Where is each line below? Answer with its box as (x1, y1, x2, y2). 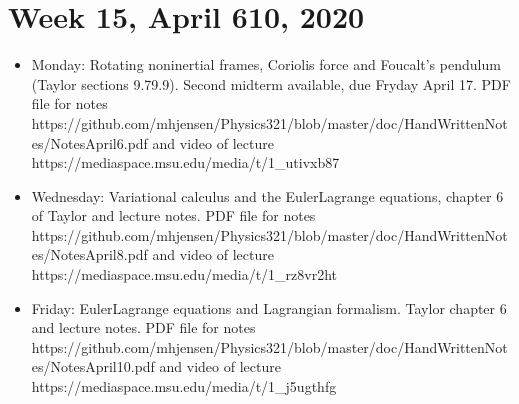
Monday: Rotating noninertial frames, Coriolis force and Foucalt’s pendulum (31, 54, 501, 75)
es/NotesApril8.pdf (31, 244, 148, 265)
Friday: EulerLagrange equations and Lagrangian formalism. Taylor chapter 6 (31, 297, 507, 318)
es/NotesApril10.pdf (31, 356, 155, 377)
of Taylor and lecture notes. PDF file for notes (31, 205, 316, 226)
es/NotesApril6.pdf (31, 132, 148, 153)
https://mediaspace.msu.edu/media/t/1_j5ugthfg (31, 376, 337, 397)
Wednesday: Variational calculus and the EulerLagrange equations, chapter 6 (31, 185, 504, 206)
